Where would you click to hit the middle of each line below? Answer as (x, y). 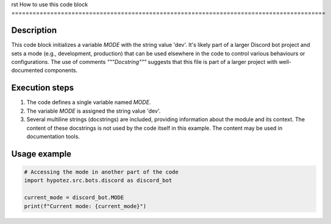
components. (61, 71)
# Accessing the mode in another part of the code (101, 172)
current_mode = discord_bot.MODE (74, 198)
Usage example (41, 154)
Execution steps (43, 88)
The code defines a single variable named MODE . (89, 102)
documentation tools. (53, 136)
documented (27, 71)
